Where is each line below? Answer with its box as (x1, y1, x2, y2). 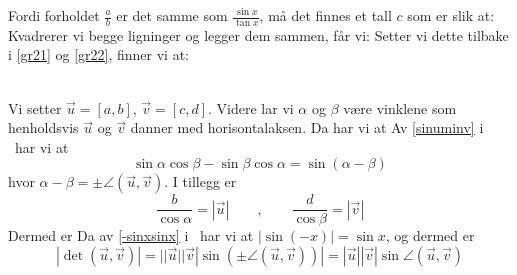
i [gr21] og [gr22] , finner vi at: (8, 44, 190, 65)
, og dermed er (385, 225, 475, 246)
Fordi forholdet (8, 5, 100, 25)
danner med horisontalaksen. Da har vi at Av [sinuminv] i (130, 117, 484, 138)
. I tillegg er (164, 171, 237, 192)
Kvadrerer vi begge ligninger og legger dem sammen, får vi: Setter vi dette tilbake (8, 24, 509, 45)
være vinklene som (343, 97, 457, 118)
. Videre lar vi (208, 97, 294, 118)
